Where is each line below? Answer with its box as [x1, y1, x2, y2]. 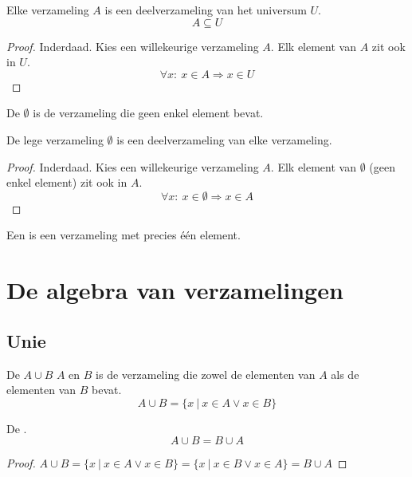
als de [331, 365, 359, 382]
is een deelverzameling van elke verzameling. [116, 131, 332, 148]
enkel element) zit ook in [6, 174, 128, 191]
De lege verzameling [6, 131, 104, 148]
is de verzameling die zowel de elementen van [96, 365, 316, 382]
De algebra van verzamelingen [6, 274, 343, 306]
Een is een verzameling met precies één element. [6, 227, 241, 243]
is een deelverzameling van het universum [104, 2, 307, 18]
